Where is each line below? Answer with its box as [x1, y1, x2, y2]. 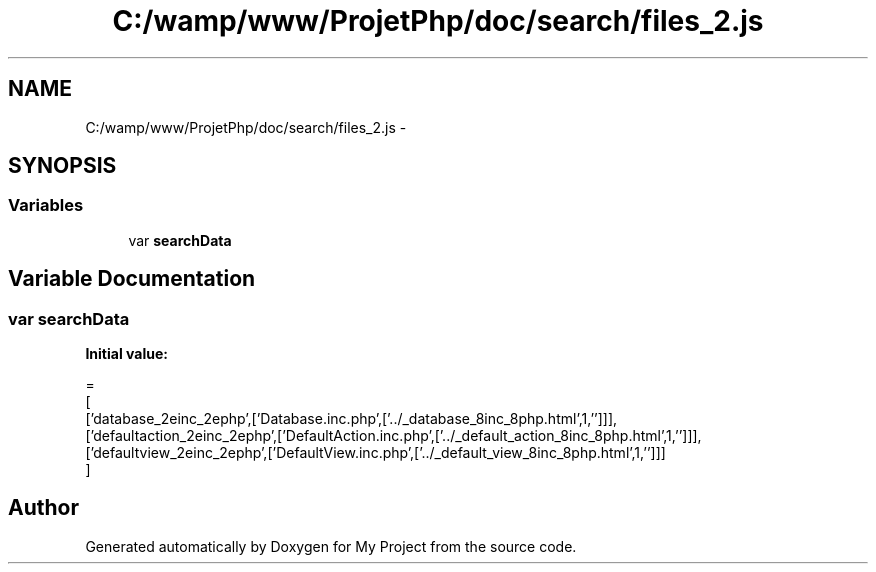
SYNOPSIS [8, 153, 117, 179]
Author [8, 495, 79, 521]
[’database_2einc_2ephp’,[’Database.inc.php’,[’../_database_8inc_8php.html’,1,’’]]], [85, 410, 618, 428]
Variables [8, 195, 84, 216]
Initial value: [85, 345, 168, 363]
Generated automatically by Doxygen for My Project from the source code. [85, 537, 577, 555]
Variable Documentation [8, 266, 256, 292]
